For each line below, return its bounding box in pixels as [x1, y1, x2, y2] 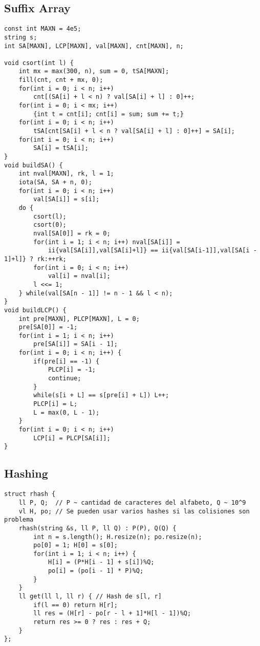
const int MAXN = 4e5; [4, 25, 81, 33]
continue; [48, 375, 81, 382]
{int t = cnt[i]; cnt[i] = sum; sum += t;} [33, 110, 184, 118]
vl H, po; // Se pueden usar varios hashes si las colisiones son [18, 507, 250, 515]
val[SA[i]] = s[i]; [33, 196, 100, 203]
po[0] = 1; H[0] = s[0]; [33, 542, 118, 549]
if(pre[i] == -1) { [33, 357, 100, 365]
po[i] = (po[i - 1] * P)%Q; [48, 567, 144, 575]
